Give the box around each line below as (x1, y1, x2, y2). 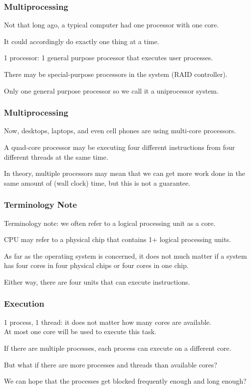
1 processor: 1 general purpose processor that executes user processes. (4, 52, 213, 63)
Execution (4, 297, 45, 310)
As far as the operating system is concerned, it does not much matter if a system (4, 250, 247, 261)
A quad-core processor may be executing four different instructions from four (4, 142, 235, 152)
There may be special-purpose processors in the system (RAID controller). (4, 69, 227, 79)
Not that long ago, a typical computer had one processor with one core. (4, 20, 219, 30)
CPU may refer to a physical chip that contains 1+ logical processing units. (4, 234, 231, 244)
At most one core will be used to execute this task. (4, 326, 157, 337)
